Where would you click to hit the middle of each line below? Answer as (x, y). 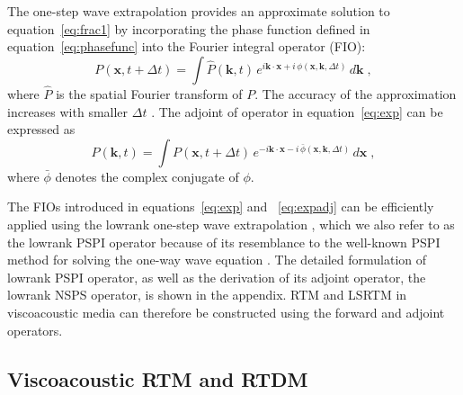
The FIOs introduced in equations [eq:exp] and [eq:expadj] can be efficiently (221, 206)
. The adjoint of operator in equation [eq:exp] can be (297, 111)
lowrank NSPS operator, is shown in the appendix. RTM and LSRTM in (207, 295)
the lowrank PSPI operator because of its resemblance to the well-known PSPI (224, 242)
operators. (35, 330)
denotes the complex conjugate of (147, 176)
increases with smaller (68, 111)
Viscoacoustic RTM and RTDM (158, 378)
